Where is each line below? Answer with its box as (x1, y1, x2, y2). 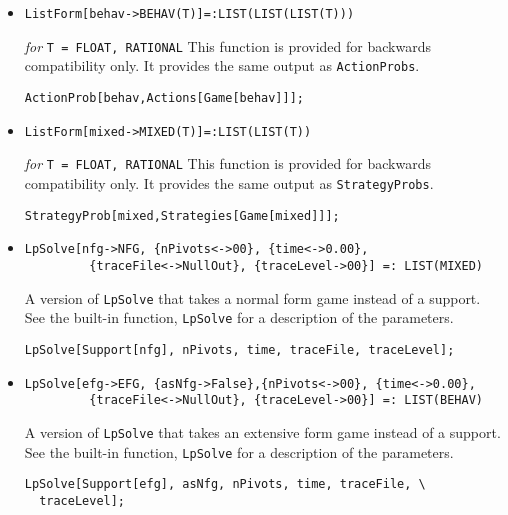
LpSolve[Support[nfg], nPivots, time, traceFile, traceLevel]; (24, 342, 455, 357)
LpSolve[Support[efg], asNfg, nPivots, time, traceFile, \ (24, 477, 426, 492)
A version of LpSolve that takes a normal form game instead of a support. (24, 287, 481, 308)
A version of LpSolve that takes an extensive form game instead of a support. (24, 421, 501, 442)
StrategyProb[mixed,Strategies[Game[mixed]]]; (24, 208, 340, 223)
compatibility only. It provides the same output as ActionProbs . (24, 55, 420, 76)
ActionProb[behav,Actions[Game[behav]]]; (24, 90, 304, 105)
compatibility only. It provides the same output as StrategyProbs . (24, 172, 434, 193)
